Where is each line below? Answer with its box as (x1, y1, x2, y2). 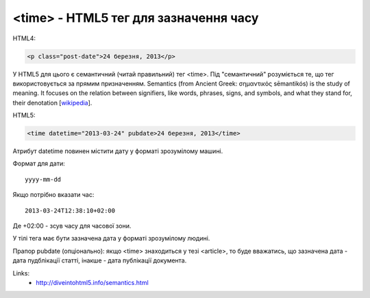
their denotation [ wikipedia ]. (12, 98, 92, 107)
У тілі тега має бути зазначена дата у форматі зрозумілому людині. (12, 234, 210, 243)
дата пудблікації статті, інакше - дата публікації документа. (12, 256, 187, 265)
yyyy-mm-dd (25, 175, 62, 183)
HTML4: (12, 34, 36, 42)
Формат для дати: (12, 159, 65, 167)
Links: (12, 269, 30, 277)
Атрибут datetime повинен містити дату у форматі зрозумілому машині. (12, 147, 223, 155)
